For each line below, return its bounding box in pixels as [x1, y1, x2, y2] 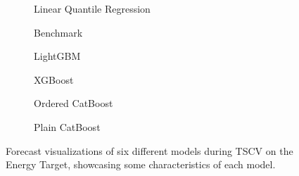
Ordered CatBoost [34, 96, 113, 111]
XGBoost [34, 72, 74, 87]
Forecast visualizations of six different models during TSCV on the [6, 143, 293, 158]
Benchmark [34, 25, 83, 39]
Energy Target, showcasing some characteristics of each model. [6, 157, 276, 172]
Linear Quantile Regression [34, 1, 151, 15]
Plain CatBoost [34, 119, 101, 134]
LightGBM [34, 49, 81, 63]
